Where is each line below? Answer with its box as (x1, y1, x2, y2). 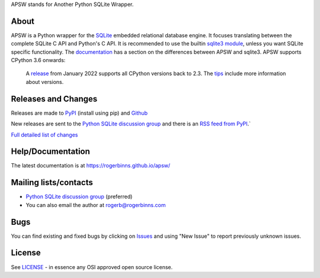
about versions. (25, 78, 64, 85)
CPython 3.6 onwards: (11, 57, 66, 64)
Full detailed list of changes (11, 131, 78, 138)
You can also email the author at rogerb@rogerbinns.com (25, 201, 166, 208)
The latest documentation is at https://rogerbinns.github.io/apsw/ (11, 162, 171, 169)
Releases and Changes (11, 93, 98, 104)
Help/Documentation (11, 147, 90, 157)
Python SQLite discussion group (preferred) (25, 193, 133, 201)
